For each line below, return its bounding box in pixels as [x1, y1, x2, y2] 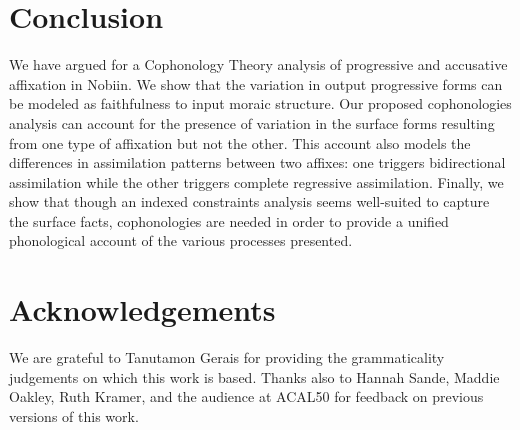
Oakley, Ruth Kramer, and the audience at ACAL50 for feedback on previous [9, 386, 484, 407]
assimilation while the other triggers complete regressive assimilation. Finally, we [9, 171, 504, 192]
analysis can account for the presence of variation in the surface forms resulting [9, 112, 495, 133]
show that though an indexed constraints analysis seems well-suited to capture [9, 191, 490, 212]
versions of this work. [9, 405, 139, 426]
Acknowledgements [9, 289, 276, 330]
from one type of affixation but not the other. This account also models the [9, 132, 471, 153]
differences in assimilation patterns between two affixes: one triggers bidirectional [9, 152, 506, 173]
